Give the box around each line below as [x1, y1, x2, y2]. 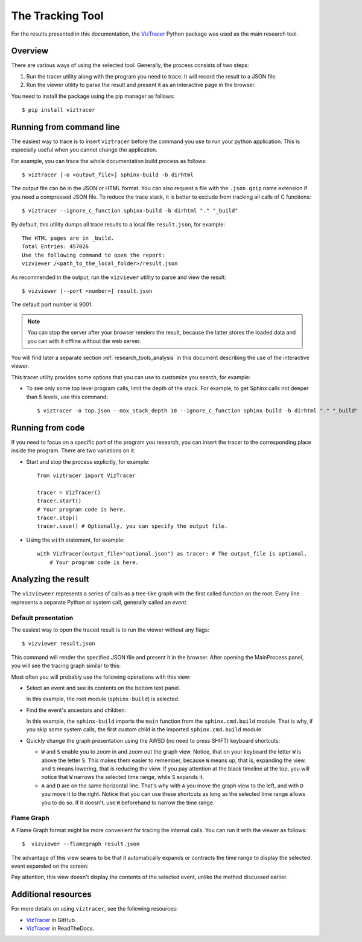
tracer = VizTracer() [37, 489, 101, 496]
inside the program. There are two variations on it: [11, 447, 136, 454]
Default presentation [11, 614, 74, 622]
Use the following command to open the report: [22, 251, 165, 258]
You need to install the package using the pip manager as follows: [11, 92, 175, 100]
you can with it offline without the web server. [27, 337, 141, 344]
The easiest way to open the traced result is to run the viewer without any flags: [11, 626, 209, 633]
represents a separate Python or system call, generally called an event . [11, 598, 188, 606]
